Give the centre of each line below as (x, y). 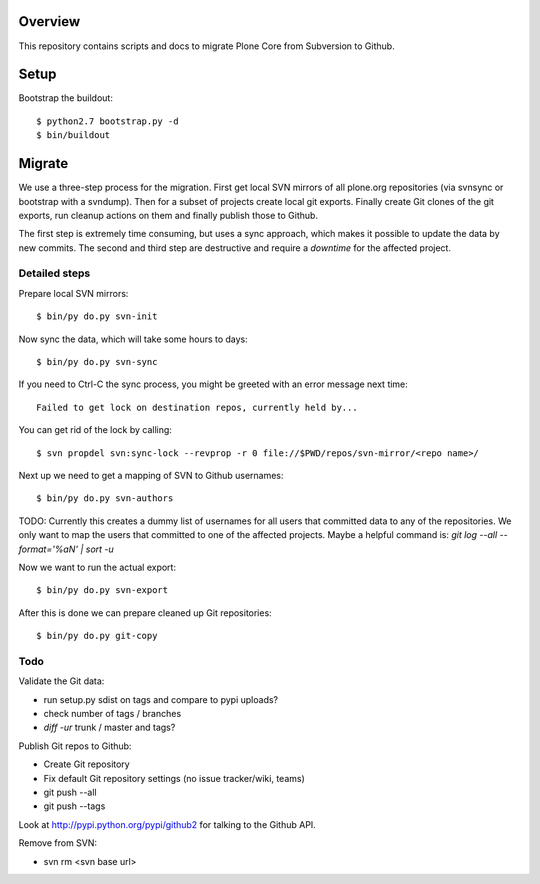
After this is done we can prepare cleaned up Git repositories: (145, 612)
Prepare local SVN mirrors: (73, 293)
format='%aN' (48, 549)
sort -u (99, 549)
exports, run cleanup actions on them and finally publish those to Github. (168, 215)
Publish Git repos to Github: (75, 746)
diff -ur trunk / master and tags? (109, 727)
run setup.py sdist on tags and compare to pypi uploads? (161, 699)
